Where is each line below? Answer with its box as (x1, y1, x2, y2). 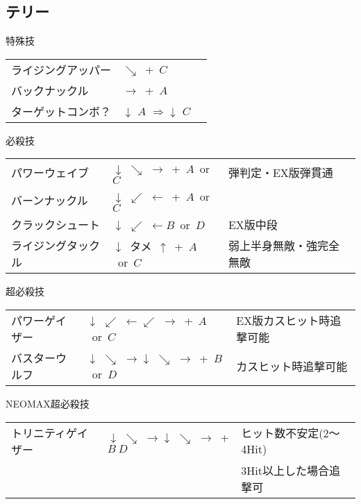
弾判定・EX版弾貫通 (228, 165, 333, 181)
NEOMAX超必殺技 (6, 396, 90, 410)
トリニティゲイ (11, 424, 88, 441)
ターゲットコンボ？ (11, 103, 112, 119)
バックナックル (11, 82, 89, 99)
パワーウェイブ (11, 165, 90, 181)
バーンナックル (11, 192, 88, 209)
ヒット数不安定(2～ (241, 425, 340, 442)
